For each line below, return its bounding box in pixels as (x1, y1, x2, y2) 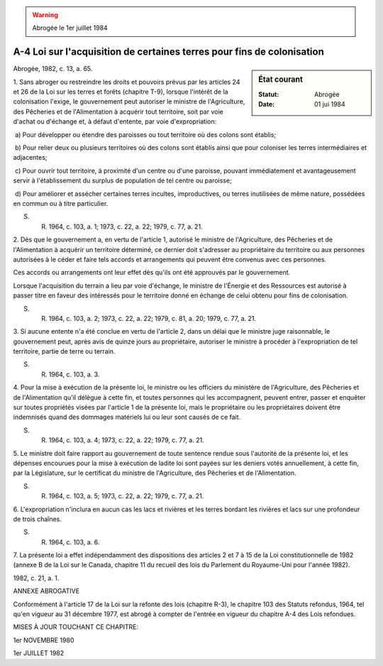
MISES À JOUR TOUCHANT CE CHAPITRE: (13, 623, 139, 631)
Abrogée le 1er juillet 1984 (32, 23, 108, 32)
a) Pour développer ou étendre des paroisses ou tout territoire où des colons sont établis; (14, 130, 277, 138)
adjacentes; (13, 153, 48, 162)
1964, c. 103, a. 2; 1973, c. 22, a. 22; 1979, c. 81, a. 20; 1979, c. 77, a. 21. (48, 314, 257, 322)
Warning (32, 11, 58, 19)
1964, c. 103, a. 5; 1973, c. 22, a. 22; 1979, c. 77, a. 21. (48, 492, 204, 501)
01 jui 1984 (314, 99, 345, 108)
